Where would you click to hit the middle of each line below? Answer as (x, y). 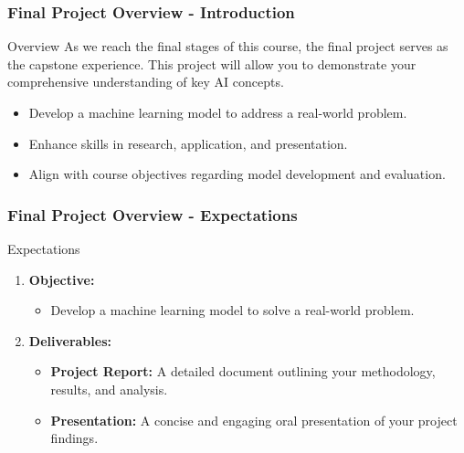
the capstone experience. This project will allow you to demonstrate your (212, 63)
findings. (74, 438)
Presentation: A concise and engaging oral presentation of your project (254, 420)
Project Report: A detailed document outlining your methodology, (243, 371)
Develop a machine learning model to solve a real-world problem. (232, 310)
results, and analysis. (109, 389)
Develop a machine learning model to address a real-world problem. (218, 112)
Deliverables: (70, 340)
